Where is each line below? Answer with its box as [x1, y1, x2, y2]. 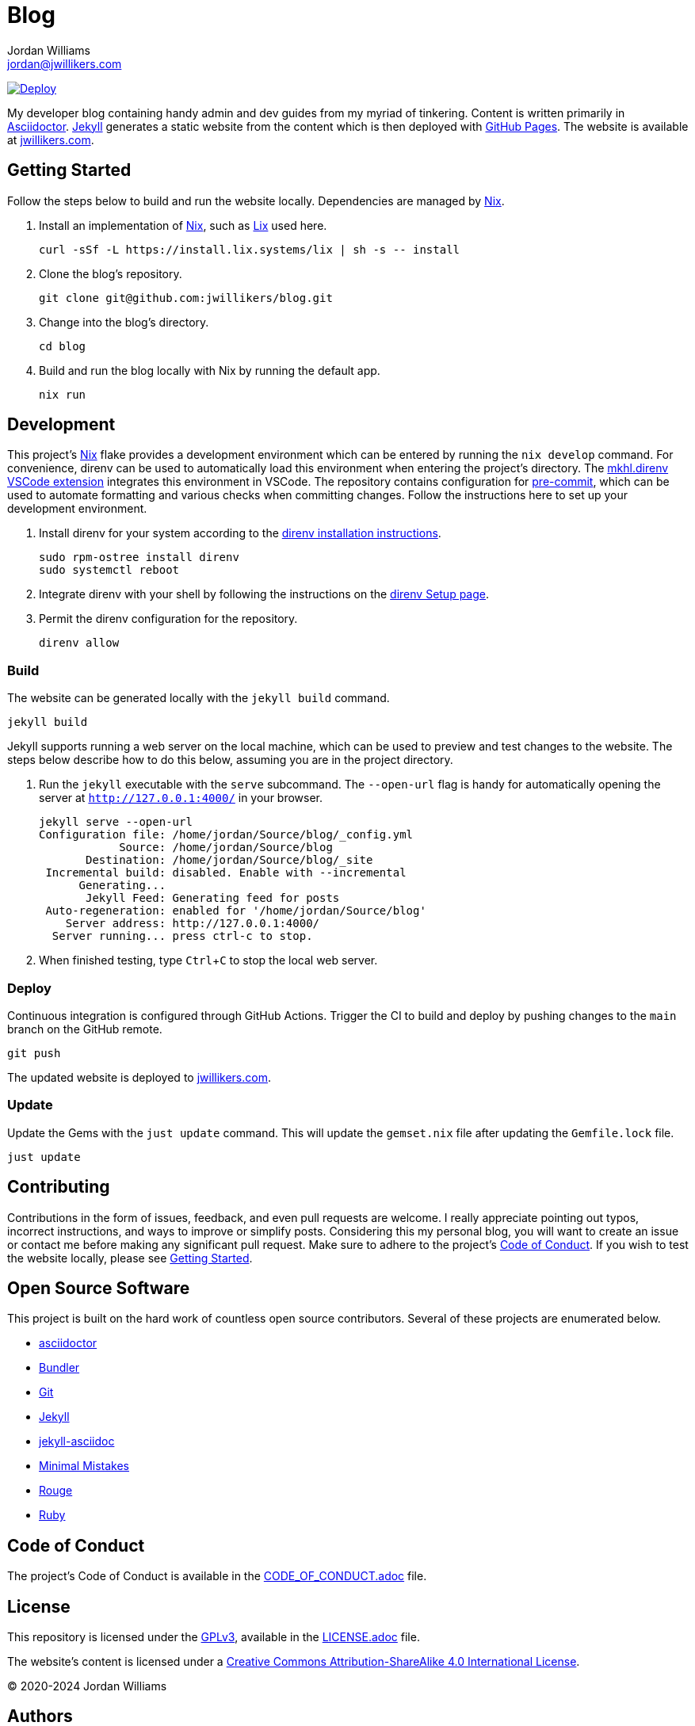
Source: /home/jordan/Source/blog [119, 841, 333, 854]
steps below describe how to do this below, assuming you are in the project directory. [7, 753, 453, 767]
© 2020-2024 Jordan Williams [7, 1679, 167, 1694]
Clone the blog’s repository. [39, 266, 182, 281]
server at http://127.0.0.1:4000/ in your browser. [39, 791, 323, 805]
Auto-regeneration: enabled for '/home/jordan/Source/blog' [45, 904, 426, 918]
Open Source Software [7, 1277, 190, 1298]
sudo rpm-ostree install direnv [39, 551, 239, 564]
